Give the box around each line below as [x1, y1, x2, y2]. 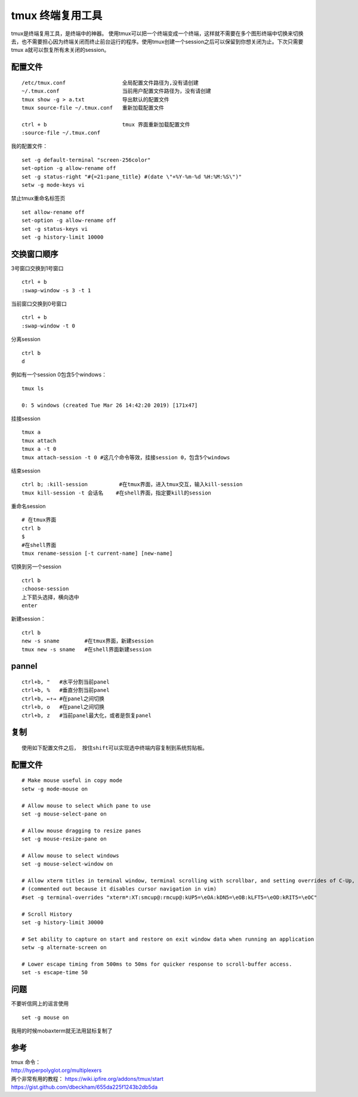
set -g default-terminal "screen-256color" [21, 156, 151, 163]
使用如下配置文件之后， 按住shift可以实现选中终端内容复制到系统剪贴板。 [21, 744, 208, 751]
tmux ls [21, 385, 44, 392]
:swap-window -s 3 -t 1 [21, 287, 91, 293]
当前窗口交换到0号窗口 [11, 300, 67, 307]
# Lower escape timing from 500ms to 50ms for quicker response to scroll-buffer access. [21, 960, 292, 968]
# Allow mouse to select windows [21, 852, 119, 859]
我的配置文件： [11, 143, 48, 150]
